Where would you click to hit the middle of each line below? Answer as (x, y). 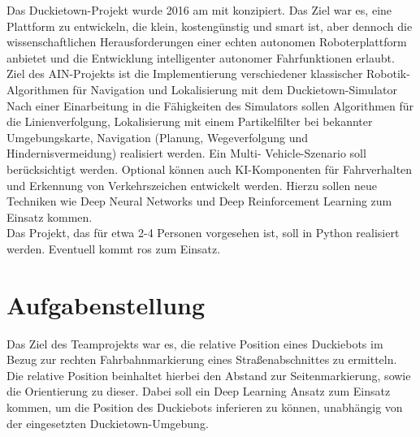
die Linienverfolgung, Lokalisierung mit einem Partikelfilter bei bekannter (190, 121)
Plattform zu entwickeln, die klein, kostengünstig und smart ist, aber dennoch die (210, 26)
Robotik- (388, 74)
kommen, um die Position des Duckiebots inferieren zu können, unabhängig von (205, 407)
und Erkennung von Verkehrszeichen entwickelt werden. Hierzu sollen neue (192, 185)
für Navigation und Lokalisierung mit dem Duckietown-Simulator (235, 89)
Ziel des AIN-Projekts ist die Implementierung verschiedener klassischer (185, 74)
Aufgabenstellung (106, 304)
